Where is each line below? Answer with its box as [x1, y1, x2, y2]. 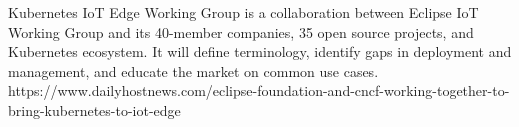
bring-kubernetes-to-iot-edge [8, 99, 181, 120]
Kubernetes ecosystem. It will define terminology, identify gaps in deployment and [8, 41, 512, 62]
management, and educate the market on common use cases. [8, 60, 379, 81]
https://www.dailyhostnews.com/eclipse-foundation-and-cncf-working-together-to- [8, 80, 510, 101]
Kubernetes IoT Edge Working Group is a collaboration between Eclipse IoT [8, 2, 479, 22]
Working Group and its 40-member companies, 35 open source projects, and [8, 21, 474, 42]
